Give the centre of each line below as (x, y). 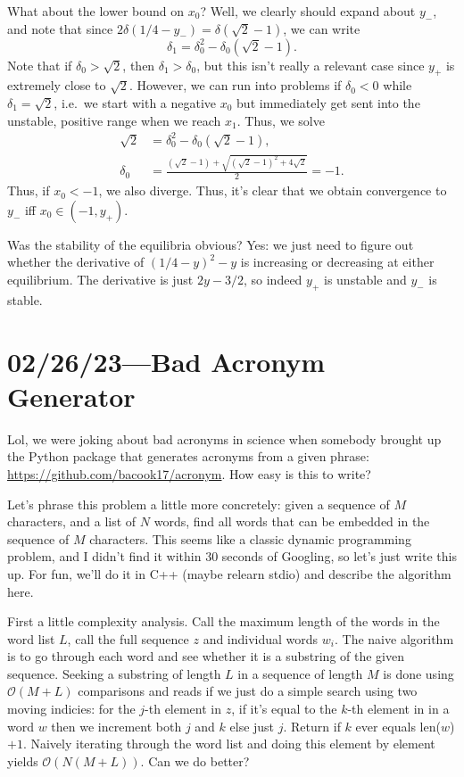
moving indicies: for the (71, 709)
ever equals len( (398, 726)
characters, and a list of (72, 521)
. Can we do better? (195, 760)
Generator (71, 396)
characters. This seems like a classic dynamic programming (250, 538)
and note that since (60, 28)
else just (252, 726)
